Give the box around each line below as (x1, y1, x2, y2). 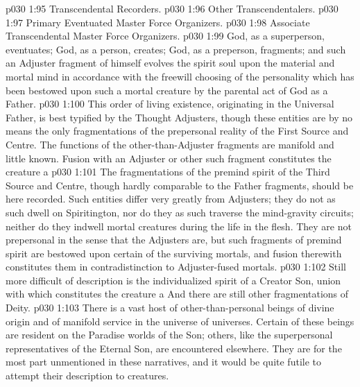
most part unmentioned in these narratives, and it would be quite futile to (6, 354, 321, 369)
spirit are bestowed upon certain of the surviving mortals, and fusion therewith (6, 246, 342, 260)
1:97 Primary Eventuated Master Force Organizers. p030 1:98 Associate (6, 15, 310, 29)
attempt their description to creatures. (6, 368, 169, 383)
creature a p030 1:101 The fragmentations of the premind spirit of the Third (6, 164, 330, 179)
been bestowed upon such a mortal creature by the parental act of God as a (6, 83, 328, 97)
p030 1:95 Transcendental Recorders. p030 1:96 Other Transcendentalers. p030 (6, 1, 338, 15)
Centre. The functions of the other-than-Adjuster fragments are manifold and (6, 137, 334, 151)
